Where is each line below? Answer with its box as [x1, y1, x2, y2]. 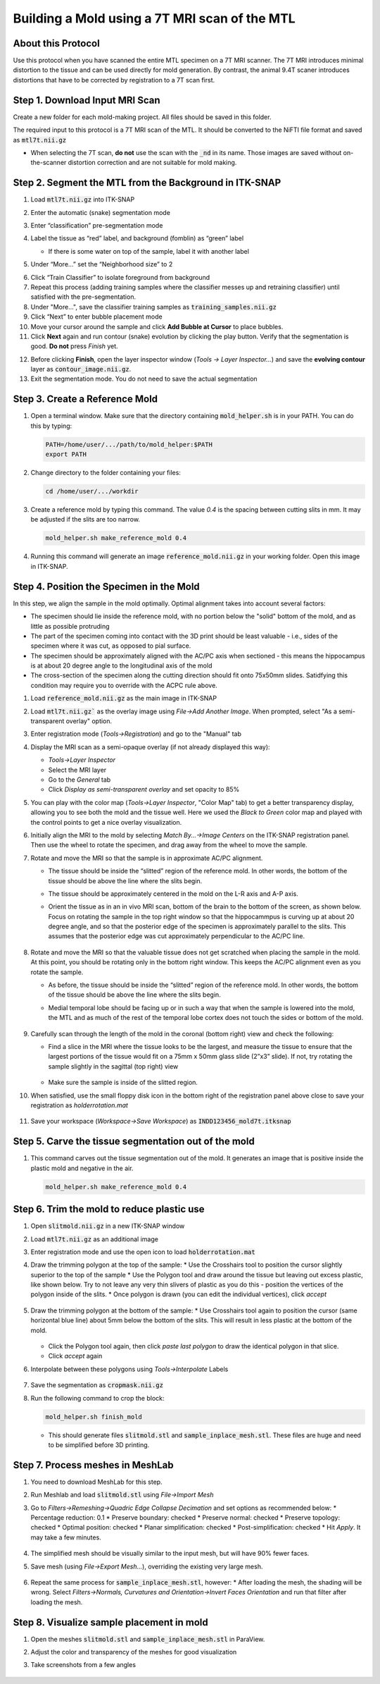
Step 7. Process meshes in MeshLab [13, 1459, 174, 1471]
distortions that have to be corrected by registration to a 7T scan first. [13, 75, 215, 84]
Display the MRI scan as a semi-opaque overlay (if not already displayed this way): [30, 742, 270, 751]
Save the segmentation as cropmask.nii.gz [30, 1381, 163, 1389]
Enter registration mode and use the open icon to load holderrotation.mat [30, 1248, 256, 1256]
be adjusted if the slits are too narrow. [30, 515, 141, 524]
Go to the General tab [48, 775, 111, 784]
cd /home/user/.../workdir [45, 487, 139, 496]
